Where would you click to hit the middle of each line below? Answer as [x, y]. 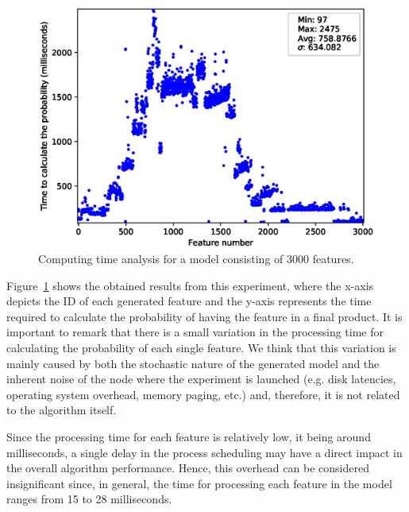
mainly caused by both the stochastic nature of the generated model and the [193, 363]
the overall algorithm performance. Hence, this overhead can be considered [188, 468]
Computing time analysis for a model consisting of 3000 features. [196, 259]
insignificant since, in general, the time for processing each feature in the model [199, 483]
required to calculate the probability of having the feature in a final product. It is [204, 316]
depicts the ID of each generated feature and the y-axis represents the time [189, 301]
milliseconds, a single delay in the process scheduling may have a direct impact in [204, 452]
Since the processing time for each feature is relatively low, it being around [189, 437]
